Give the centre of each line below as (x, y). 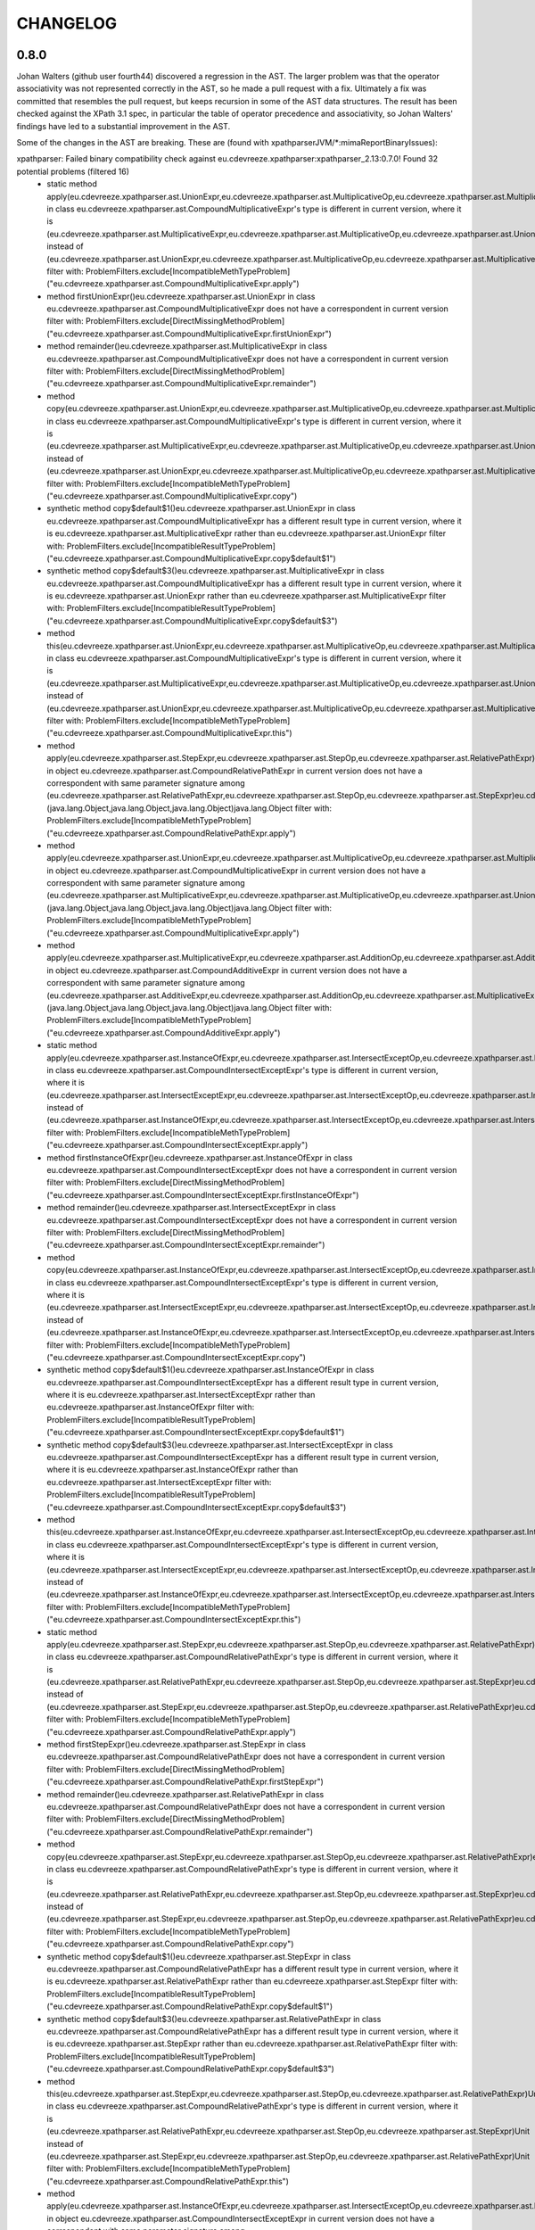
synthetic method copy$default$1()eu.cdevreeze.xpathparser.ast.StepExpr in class (199, 1956)
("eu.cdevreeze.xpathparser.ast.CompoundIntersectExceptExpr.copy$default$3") (197, 1507)
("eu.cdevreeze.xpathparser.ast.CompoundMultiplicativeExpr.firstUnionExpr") (189, 334)
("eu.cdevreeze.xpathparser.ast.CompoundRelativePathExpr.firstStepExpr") (185, 1782)
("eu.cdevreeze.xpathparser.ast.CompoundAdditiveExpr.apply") (164, 1032)
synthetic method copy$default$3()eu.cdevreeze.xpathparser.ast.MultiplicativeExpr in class (216, 571)
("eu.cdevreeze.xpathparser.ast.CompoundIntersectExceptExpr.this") (174, 1620)
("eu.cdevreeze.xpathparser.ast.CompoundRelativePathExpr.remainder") (180, 1831)
